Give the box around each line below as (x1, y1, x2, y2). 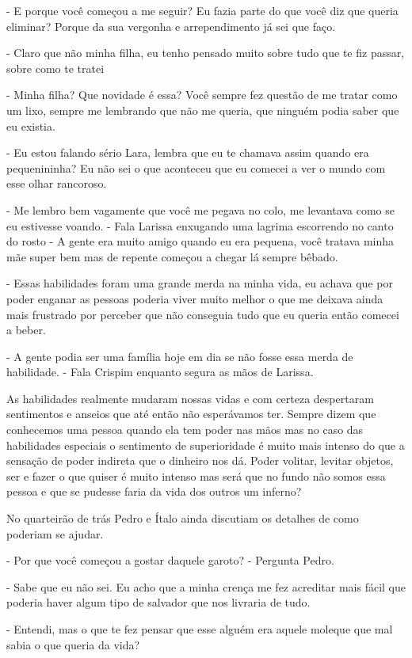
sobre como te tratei (6, 59, 105, 76)
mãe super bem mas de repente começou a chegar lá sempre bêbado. (6, 248, 338, 264)
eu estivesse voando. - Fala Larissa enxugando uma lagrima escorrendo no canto (6, 217, 394, 234)
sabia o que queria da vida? (6, 636, 140, 652)
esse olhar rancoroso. (6, 175, 107, 192)
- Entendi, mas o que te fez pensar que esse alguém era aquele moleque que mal (6, 621, 393, 637)
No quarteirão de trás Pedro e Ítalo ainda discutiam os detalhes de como (6, 510, 359, 527)
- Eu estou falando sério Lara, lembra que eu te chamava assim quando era (6, 144, 369, 161)
